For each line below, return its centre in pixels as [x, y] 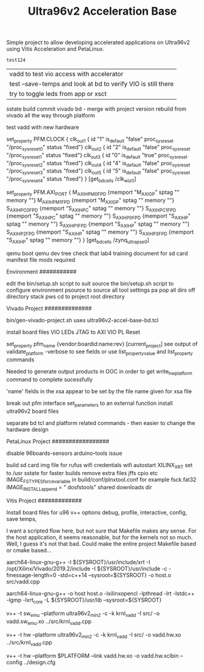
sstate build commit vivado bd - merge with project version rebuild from [97, 109]
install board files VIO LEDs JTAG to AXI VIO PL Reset [73, 332]
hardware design [27, 429]
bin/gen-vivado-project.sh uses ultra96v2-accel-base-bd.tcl [83, 320]
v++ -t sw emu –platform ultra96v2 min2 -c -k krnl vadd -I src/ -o [83, 614]
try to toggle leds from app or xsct [58, 94]
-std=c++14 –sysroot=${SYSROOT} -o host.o [114, 575]
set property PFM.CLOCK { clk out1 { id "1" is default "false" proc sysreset [90, 140]
